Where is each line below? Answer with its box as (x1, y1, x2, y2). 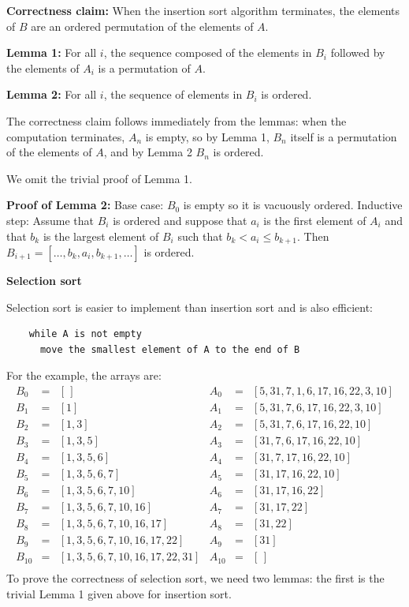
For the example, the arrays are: (6, 367, 162, 384)
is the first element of (263, 212, 366, 228)
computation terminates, (6, 128, 125, 144)
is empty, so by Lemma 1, (145, 128, 270, 144)
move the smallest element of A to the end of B (39, 343, 300, 355)
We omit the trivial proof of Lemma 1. (6, 170, 192, 186)
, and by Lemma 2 (103, 144, 192, 160)
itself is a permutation (290, 128, 397, 144)
